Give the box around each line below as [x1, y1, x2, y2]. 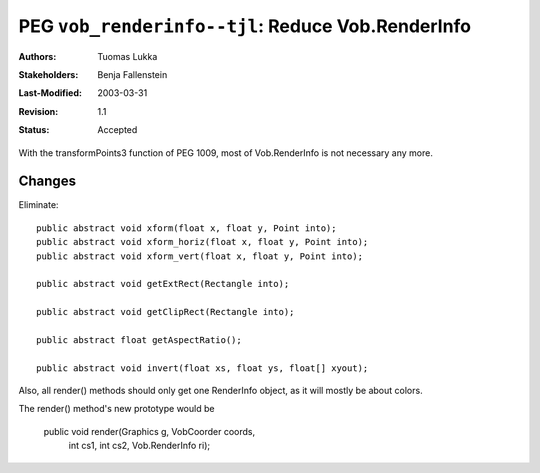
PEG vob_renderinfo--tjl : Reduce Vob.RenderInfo [18, 15, 472, 37]
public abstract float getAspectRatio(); [36, 334, 242, 345]
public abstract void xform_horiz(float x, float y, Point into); [36, 236, 369, 248]
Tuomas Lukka [97, 50, 158, 62]
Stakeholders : [18, 68, 79, 80]
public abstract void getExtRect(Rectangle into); [36, 278, 290, 290]
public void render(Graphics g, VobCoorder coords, [43, 425, 256, 437]
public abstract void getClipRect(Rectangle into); [36, 306, 295, 318]
